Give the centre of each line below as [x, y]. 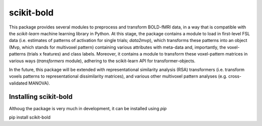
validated [18, 83]
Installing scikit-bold [41, 97]
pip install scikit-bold [30, 117]
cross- [235, 76]
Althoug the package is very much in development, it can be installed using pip [88, 108]
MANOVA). [39, 83]
